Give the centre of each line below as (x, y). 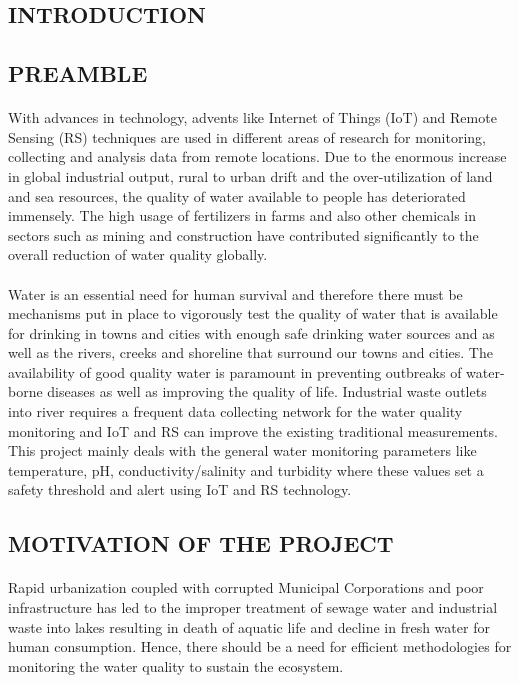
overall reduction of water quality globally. (138, 254)
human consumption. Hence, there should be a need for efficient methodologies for (260, 646)
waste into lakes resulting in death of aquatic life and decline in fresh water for (249, 626)
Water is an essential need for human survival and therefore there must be (235, 293)
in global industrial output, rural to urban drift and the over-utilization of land (250, 175)
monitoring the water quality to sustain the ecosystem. (176, 665)
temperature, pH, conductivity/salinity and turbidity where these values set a (246, 469)
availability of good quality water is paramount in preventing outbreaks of (235, 371)
